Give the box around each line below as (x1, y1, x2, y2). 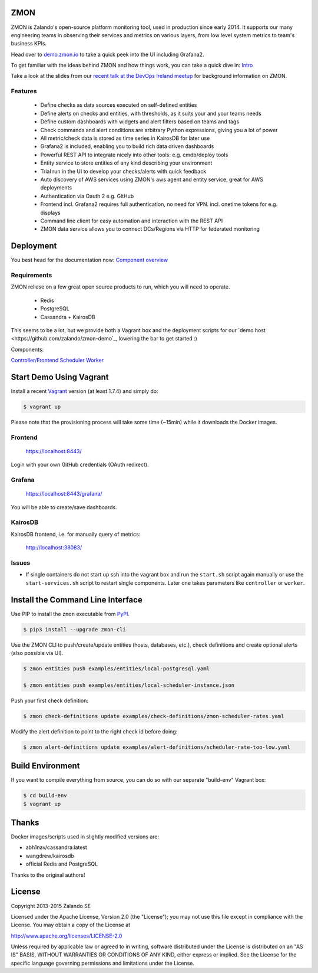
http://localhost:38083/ (25, 544, 82, 551)
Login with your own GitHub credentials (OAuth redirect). (11, 461, 149, 469)
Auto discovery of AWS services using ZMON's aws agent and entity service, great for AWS (40, 176, 263, 183)
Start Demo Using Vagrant (11, 372, 109, 382)
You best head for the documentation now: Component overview (11, 257, 168, 264)
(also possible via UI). (11, 649, 64, 656)
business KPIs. (11, 40, 47, 47)
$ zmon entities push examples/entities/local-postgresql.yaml (23, 665, 210, 672)
